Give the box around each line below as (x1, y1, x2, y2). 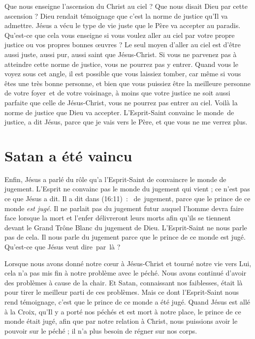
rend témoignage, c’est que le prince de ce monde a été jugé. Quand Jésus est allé (4, 296, 251, 307)
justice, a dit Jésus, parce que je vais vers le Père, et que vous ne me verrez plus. (4, 117, 248, 127)
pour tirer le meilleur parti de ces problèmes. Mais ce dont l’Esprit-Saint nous (4, 287, 239, 297)
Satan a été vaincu (4, 145, 132, 165)
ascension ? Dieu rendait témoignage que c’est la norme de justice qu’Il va (4, 10, 228, 21)
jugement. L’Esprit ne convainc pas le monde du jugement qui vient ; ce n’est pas (4, 184, 250, 194)
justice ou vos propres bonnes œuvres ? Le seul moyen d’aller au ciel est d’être (4, 39, 241, 50)
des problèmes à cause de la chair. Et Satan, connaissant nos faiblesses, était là (4, 277, 243, 287)
